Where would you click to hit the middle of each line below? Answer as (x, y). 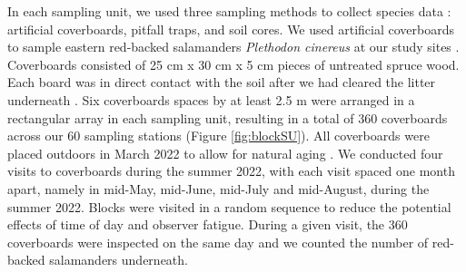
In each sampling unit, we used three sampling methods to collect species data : (229, 11)
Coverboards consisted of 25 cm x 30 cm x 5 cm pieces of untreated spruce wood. (233, 64)
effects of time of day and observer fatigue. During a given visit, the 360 (208, 224)
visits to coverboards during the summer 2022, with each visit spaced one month (231, 171)
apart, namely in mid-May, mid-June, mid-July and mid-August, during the (218, 188)
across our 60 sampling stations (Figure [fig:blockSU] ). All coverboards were (218, 136)
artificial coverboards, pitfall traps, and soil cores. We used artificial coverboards (231, 29)
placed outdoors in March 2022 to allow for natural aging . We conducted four (225, 153)
